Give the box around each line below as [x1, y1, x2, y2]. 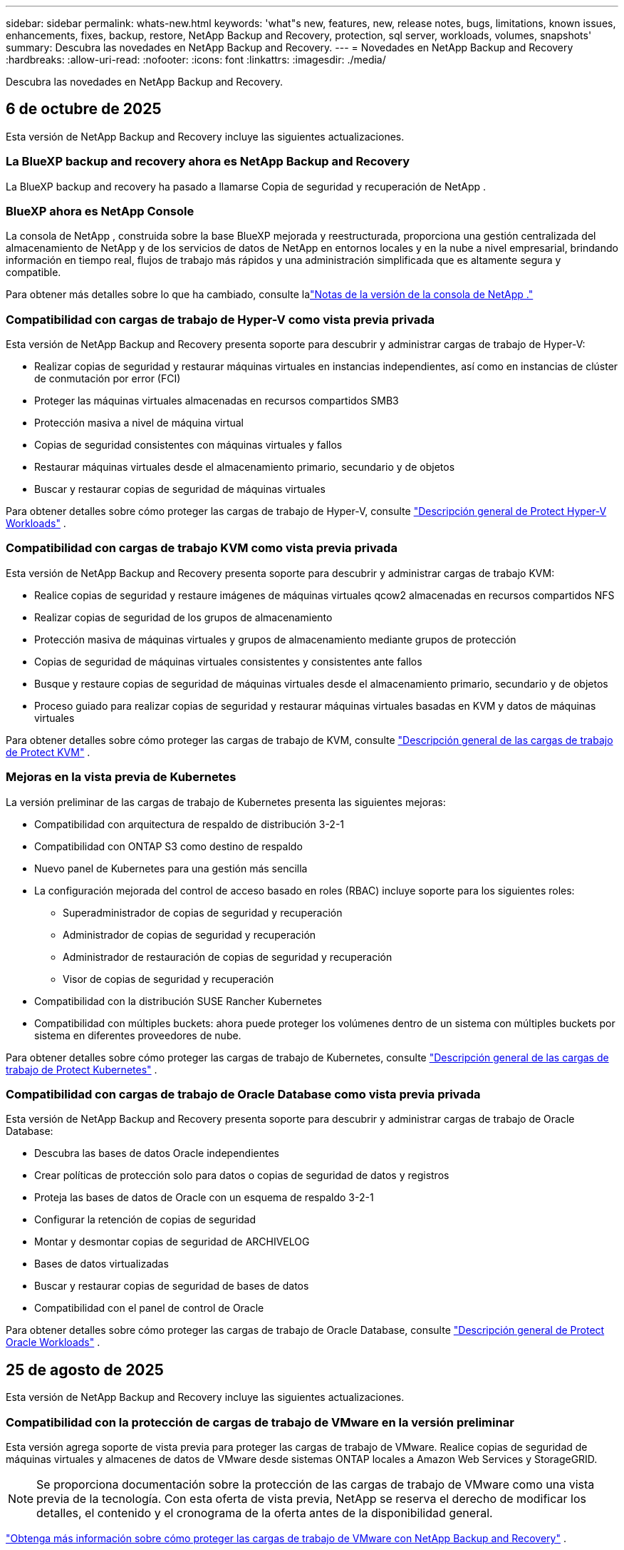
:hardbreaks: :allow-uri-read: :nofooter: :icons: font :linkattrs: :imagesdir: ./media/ [6, 53, 386, 66]
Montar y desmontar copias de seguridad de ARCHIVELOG [34, 1235, 310, 1248]
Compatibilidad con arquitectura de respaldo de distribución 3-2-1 [34, 817, 345, 830]
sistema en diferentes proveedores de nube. [34, 1029, 241, 1041]
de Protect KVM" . [6, 745, 90, 758]
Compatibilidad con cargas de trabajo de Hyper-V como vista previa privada [6, 312, 435, 327]
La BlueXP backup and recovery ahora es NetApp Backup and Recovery [6, 154, 410, 169]
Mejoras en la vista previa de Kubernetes [6, 770, 236, 785]
